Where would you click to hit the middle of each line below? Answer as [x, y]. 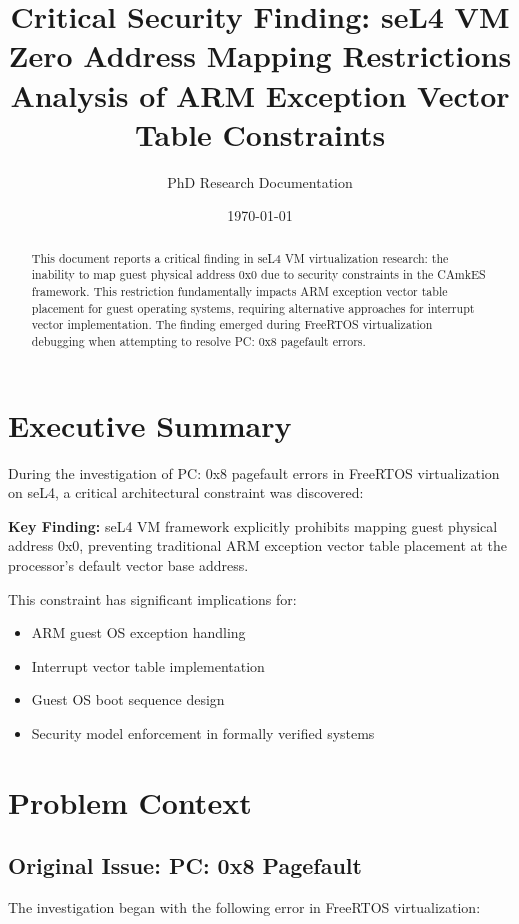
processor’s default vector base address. [128, 564]
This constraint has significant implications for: [152, 598]
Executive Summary [150, 424]
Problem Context [130, 801]
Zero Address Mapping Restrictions [260, 55]
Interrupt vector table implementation [148, 665]
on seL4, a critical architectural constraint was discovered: [186, 492]
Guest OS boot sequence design [128, 699]
